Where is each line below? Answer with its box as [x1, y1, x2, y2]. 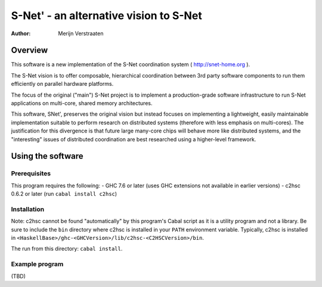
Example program [11, 260, 64, 269]
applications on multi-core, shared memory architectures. [11, 100, 153, 107]
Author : [11, 30, 31, 37]
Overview [11, 45, 48, 55]
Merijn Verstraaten [58, 30, 104, 37]
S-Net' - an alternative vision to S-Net [11, 9, 202, 22]
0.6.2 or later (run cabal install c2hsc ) [11, 190, 117, 197]
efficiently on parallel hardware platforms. [11, 81, 114, 88]
